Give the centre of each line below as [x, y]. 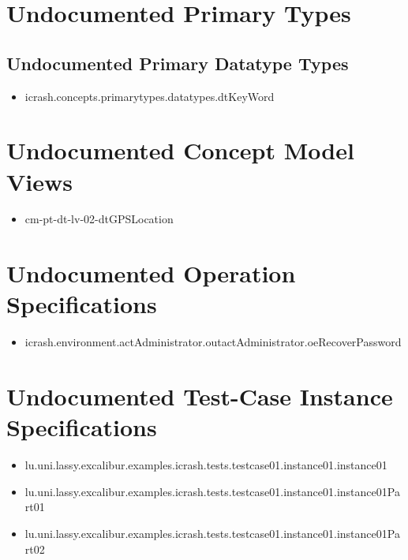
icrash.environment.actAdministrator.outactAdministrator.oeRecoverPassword [213, 342]
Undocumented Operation [151, 273]
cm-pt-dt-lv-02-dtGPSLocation [99, 219]
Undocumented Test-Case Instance [200, 396]
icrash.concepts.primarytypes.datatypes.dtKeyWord [150, 96]
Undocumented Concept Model [180, 150]
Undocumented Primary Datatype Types [178, 63]
